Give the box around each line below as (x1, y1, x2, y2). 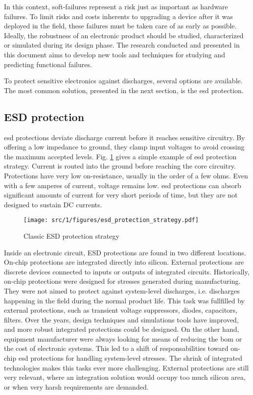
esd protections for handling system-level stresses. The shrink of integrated (18, 353, 242, 363)
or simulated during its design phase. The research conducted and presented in (4, 40, 240, 50)
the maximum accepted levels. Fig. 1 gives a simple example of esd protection (4, 151, 237, 161)
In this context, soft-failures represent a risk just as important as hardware (4, 1, 228, 11)
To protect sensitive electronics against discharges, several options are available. (4, 75, 243, 86)
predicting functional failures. (4, 59, 92, 69)
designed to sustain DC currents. (4, 199, 102, 209)
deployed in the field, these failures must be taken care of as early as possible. (4, 21, 237, 31)
